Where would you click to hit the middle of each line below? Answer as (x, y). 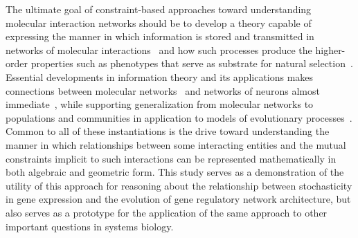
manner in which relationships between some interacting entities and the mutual (176, 144)
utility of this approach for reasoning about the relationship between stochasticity (179, 185)
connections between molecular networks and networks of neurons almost (163, 90)
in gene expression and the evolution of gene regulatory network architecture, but (178, 199)
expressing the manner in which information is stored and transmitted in (160, 36)
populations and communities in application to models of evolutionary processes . (179, 117)
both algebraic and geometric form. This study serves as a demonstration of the (175, 172)
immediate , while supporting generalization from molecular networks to (160, 104)
